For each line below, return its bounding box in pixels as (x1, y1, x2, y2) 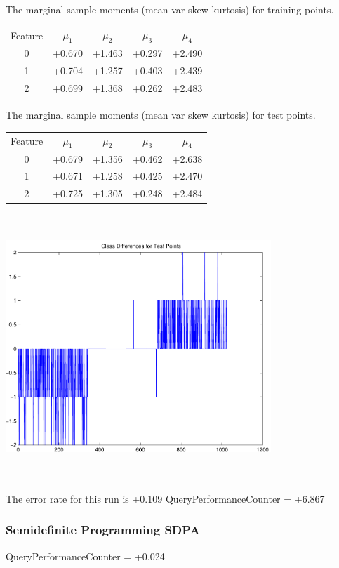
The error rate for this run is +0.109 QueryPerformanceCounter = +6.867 (6, 491, 325, 506)
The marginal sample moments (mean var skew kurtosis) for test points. (6, 107, 316, 122)
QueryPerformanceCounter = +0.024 (6, 548, 165, 563)
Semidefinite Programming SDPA (6, 521, 200, 539)
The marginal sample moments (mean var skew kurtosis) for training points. (6, 2, 334, 16)
